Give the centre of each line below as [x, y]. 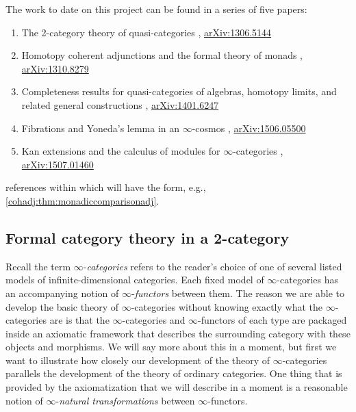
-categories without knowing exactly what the [227, 306]
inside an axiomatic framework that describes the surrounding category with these [178, 333]
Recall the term [38, 266]
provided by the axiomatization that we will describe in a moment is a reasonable [177, 387]
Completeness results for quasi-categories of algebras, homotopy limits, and [179, 91]
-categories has [307, 280]
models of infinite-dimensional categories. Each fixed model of [135, 280]
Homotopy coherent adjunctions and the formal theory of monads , [162, 55]
